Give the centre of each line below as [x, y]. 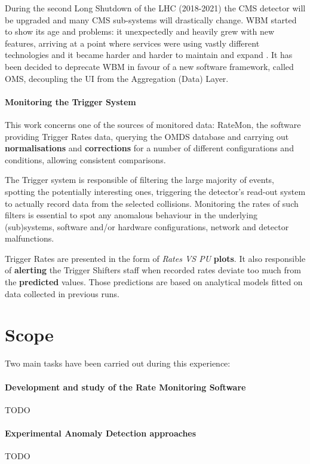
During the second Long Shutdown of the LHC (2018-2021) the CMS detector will [155, 8]
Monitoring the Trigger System [70, 101]
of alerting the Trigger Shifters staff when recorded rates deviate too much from [153, 270]
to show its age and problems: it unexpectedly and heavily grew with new [140, 31]
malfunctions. [30, 238]
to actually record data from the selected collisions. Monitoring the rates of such [152, 203]
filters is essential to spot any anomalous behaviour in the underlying [131, 215]
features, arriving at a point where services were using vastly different [132, 43]
